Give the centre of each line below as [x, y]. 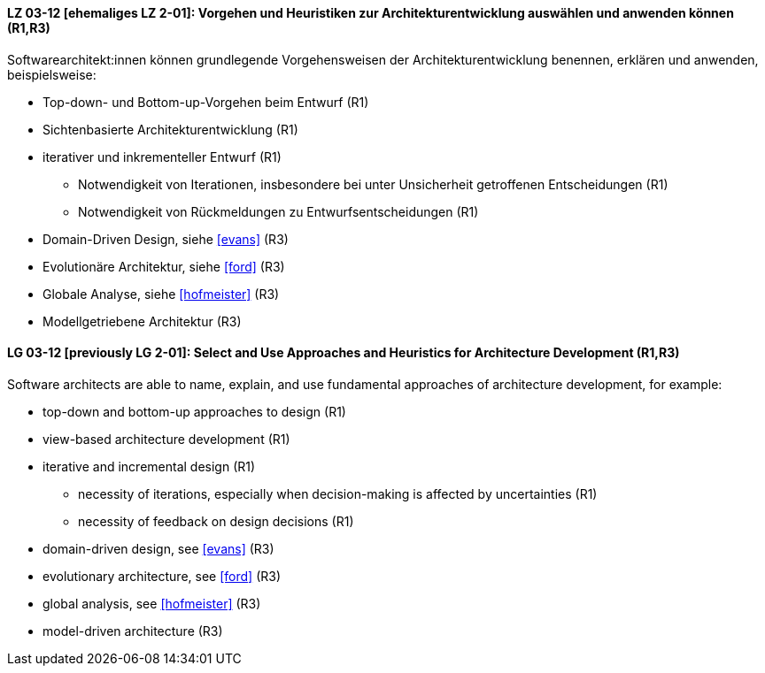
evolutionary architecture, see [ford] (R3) [162, 576]
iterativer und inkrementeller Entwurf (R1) [162, 157]
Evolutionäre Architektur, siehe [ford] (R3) [164, 266]
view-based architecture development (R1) [166, 439]
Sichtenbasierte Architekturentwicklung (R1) [170, 129]
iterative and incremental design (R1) [149, 466]
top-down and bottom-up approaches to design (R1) [194, 411]
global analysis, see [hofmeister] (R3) [152, 603]
